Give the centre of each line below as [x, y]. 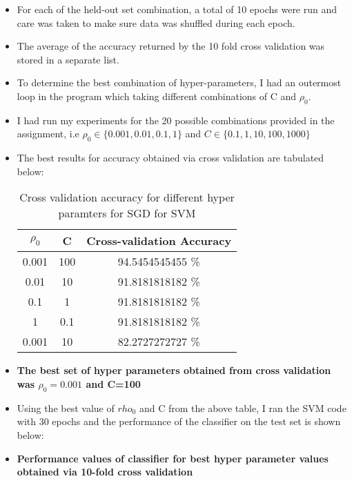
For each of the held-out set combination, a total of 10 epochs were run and [177, 9]
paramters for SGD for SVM [127, 213]
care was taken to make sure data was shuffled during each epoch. [156, 22]
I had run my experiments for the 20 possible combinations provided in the [176, 120]
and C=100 [113, 383]
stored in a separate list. [68, 59]
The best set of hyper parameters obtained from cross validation [174, 370]
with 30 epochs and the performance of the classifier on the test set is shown [179, 421]
